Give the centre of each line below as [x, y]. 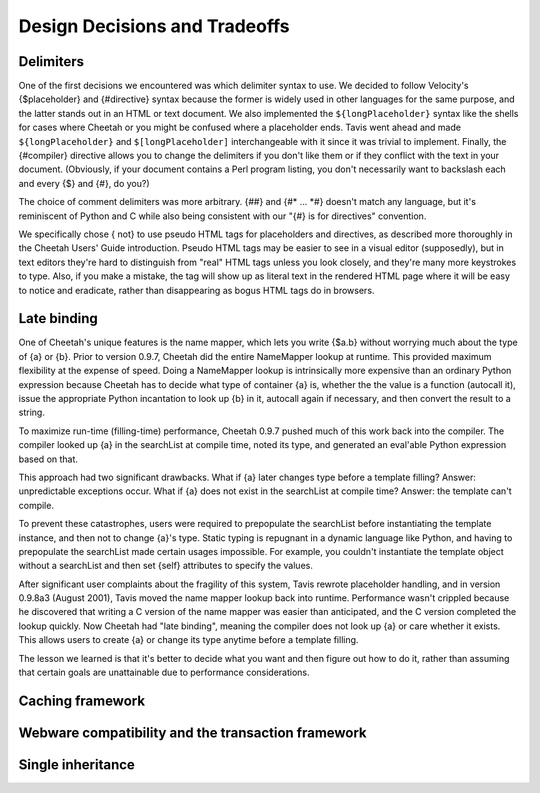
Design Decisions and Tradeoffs [154, 26]
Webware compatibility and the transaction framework [192, 732]
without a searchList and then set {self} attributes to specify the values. [166, 566]
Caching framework [81, 700]
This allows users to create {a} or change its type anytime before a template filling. [188, 640]
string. [31, 412]
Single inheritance [76, 764]
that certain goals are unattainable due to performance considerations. [164, 672]
